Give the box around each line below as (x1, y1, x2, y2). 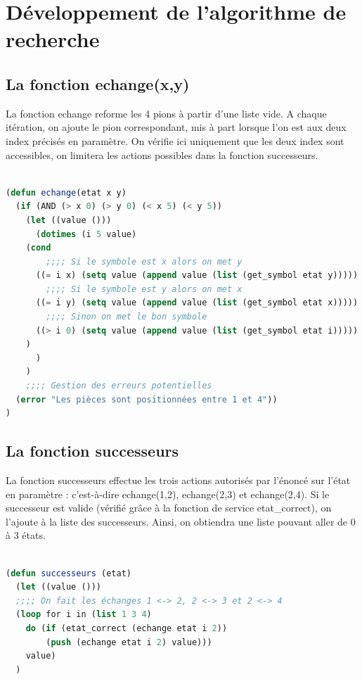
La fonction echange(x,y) (6, 72, 190, 94)
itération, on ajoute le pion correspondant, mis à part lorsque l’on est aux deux (6, 120, 347, 134)
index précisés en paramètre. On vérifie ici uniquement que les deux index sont (6, 133, 344, 148)
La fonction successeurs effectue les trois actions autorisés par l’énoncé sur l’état (6, 473, 351, 488)
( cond (25, 243, 51, 253)
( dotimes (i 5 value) (35, 229, 137, 239)
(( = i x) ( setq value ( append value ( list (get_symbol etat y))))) (35, 270, 358, 281)
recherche (6, 25, 100, 53)
